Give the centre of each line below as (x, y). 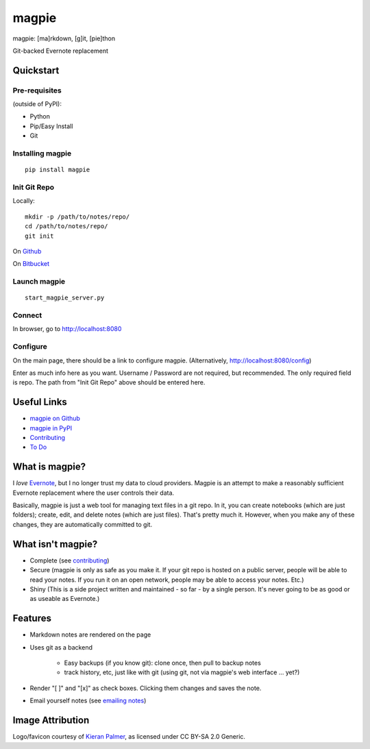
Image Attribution (51, 721)
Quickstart (36, 70)
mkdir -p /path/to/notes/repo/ (77, 217)
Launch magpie (39, 282)
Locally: (24, 201)
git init (39, 236)
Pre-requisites (37, 90)
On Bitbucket (31, 264)
